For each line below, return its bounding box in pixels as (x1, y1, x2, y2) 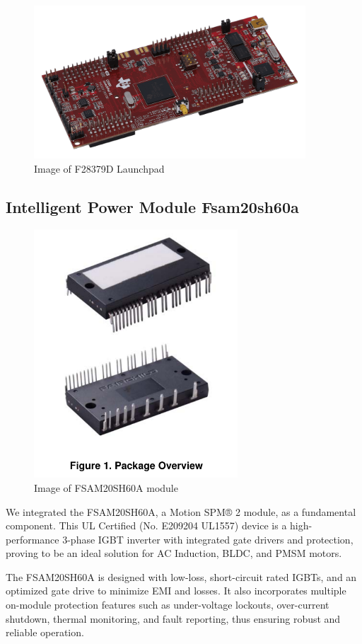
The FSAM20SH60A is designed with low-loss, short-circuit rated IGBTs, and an (6, 569, 357, 584)
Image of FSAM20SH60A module (34, 480, 178, 495)
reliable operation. (6, 625, 84, 640)
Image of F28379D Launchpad (34, 161, 165, 176)
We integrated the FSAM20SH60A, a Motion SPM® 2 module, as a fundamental (6, 504, 356, 519)
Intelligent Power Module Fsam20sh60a (6, 195, 299, 217)
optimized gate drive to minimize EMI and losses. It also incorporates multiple (6, 583, 346, 598)
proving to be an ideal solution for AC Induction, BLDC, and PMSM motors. (6, 546, 342, 560)
